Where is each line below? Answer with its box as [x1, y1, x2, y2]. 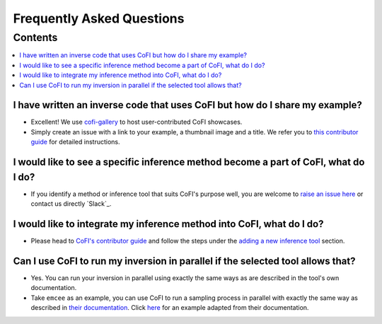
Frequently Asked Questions [13, 11, 185, 26]
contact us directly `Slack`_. [30, 199, 112, 208]
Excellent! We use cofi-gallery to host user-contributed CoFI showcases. [30, 117, 243, 127]
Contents [13, 31, 58, 44]
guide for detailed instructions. [30, 138, 120, 146]
